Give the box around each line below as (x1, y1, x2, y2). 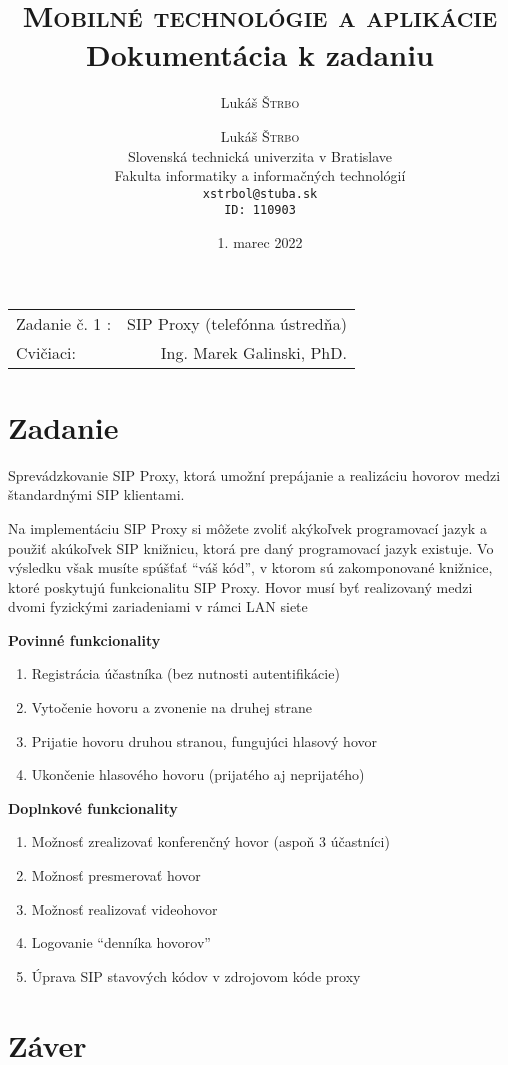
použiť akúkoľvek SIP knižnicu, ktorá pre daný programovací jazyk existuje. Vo (8, 537, 494, 558)
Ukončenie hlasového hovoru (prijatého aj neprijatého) (31, 764, 365, 785)
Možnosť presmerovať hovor (31, 865, 201, 886)
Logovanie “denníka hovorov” (31, 932, 211, 953)
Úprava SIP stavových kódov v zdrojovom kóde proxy (31, 965, 361, 986)
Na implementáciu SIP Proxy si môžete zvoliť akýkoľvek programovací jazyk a (8, 517, 487, 538)
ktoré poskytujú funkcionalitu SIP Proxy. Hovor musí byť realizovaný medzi (8, 576, 473, 597)
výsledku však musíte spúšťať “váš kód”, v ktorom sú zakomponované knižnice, (8, 557, 493, 578)
